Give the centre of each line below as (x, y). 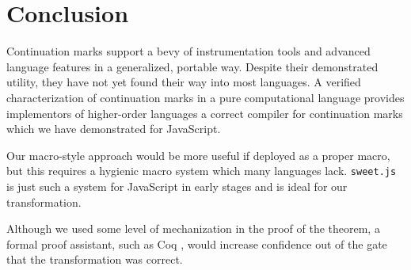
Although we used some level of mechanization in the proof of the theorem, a (193, 228)
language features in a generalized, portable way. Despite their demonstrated (192, 66)
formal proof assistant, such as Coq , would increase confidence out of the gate (197, 243)
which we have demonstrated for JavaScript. (114, 129)
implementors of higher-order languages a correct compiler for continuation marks (205, 113)
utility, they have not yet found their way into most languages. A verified (184, 82)
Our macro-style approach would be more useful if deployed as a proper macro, (198, 155)
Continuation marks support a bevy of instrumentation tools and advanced (188, 51)
